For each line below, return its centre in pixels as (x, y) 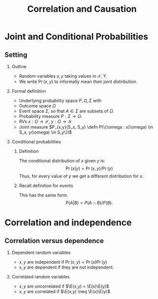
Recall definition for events (46, 186)
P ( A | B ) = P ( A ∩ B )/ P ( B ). (89, 203)
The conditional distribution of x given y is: (62, 161)
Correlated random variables (40, 277)
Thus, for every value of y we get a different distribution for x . (81, 176)
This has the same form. (43, 195)
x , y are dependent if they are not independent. (66, 267)
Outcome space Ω (37, 106)
